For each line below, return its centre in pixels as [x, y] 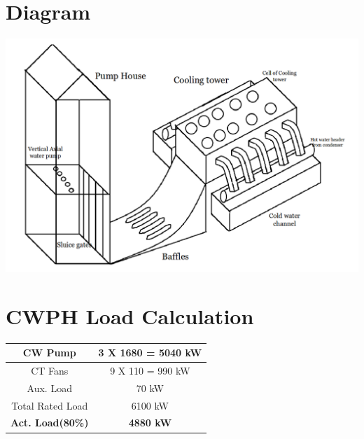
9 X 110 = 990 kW [150, 370]
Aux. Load [49, 388]
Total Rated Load [50, 405]
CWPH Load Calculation [130, 315]
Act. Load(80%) [50, 423]
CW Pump [49, 353]
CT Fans [50, 370]
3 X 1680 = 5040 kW [150, 353]
